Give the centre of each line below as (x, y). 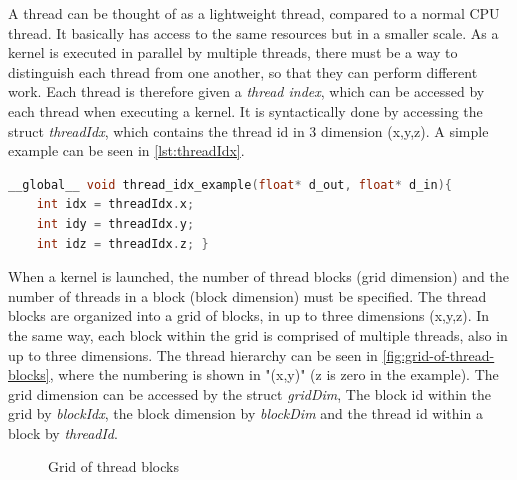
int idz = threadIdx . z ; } (122, 243)
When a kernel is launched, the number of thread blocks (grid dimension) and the (258, 276)
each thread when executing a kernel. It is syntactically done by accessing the (245, 110)
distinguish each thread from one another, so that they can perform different (243, 71)
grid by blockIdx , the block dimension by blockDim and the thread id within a (245, 413)
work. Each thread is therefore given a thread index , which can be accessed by (246, 91)
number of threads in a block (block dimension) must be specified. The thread (247, 295)
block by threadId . (63, 432)
